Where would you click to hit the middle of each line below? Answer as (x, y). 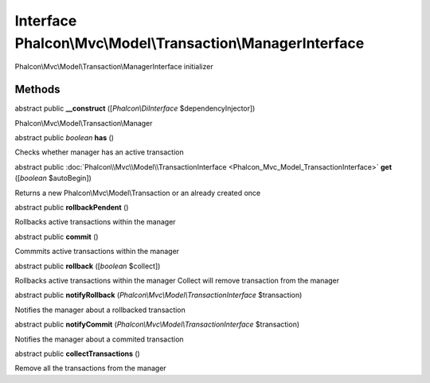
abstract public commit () (57, 236)
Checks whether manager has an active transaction (99, 152)
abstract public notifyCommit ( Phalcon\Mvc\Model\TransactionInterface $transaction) (157, 324)
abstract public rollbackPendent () (72, 207)
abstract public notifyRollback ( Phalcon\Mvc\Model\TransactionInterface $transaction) (158, 295)
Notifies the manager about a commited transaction (99, 339)
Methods (37, 90)
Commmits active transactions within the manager (97, 252)
